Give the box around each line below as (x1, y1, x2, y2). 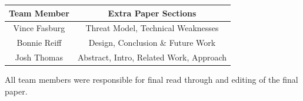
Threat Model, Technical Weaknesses (85, 22, 219, 34)
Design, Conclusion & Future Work (88, 36, 216, 49)
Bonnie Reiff (16, 36, 62, 49)
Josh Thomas (15, 51, 64, 63)
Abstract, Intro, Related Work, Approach (77, 51, 227, 63)
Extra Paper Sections (108, 6, 197, 19)
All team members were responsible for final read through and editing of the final (5, 73, 298, 86)
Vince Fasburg (13, 22, 65, 34)
